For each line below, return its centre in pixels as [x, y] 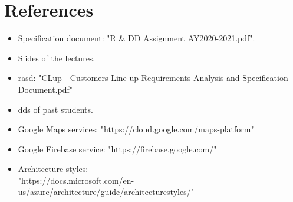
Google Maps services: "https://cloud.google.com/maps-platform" [136, 129]
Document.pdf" [45, 89]
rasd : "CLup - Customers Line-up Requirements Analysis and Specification [153, 78]
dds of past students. [55, 109]
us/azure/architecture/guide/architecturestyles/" [106, 192]
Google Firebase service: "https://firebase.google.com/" [117, 149]
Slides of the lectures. [57, 58]
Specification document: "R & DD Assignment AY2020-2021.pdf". [136, 38]
